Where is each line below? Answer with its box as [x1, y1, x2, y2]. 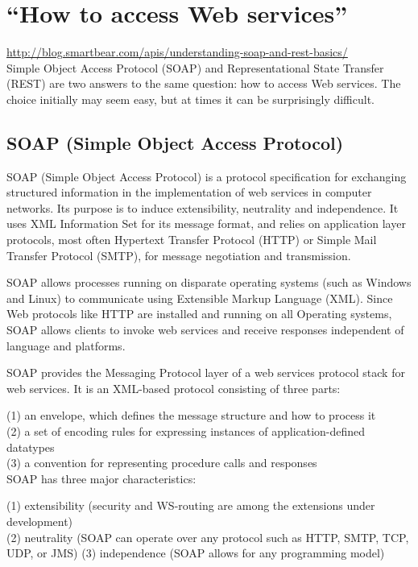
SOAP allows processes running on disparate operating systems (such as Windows [6, 274, 412, 291]
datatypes [6, 438, 55, 455]
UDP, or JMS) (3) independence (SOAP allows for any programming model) [6, 544, 385, 561]
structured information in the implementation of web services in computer [6, 184, 372, 201]
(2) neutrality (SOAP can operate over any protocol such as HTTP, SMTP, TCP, [6, 528, 409, 545]
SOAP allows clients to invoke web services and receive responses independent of [6, 321, 404, 338]
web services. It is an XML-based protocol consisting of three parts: [6, 379, 341, 396]
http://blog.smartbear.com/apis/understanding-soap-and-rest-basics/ [6, 43, 348, 60]
